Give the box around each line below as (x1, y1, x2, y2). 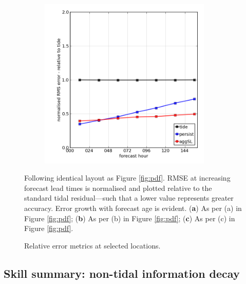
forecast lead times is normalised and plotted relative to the (24, 182, 212, 193)
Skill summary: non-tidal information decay (4, 265, 240, 281)
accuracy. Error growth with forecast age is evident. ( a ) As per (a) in (24, 202, 242, 213)
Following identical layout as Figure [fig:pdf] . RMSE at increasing (24, 172, 231, 183)
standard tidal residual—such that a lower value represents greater (24, 192, 234, 203)
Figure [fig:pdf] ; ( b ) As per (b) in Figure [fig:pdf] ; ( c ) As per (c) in (24, 212, 235, 223)
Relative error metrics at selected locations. (24, 240, 161, 251)
